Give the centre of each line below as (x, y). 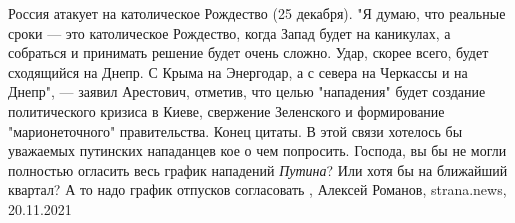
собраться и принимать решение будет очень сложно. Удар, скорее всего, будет (248, 52)
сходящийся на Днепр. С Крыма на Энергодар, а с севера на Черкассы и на (238, 71)
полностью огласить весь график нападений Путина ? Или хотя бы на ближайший (258, 169)
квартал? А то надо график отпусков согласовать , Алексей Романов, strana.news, (257, 189)
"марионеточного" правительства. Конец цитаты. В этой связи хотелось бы (235, 130)
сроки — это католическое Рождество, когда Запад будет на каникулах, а (229, 32)
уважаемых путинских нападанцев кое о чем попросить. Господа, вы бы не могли (257, 150)
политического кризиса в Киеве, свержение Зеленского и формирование (226, 110)
